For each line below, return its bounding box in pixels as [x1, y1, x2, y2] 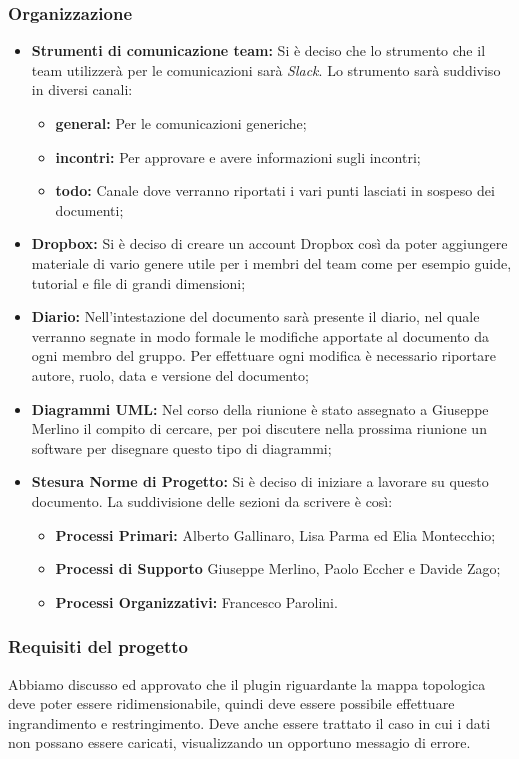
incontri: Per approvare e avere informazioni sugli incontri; [55, 146, 421, 167]
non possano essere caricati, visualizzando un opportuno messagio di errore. [8, 732, 471, 753]
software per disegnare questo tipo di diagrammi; [31, 437, 332, 458]
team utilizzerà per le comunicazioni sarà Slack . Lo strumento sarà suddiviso [31, 59, 501, 80]
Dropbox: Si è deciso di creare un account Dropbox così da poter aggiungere [31, 233, 508, 254]
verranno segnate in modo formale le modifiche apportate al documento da [31, 325, 489, 346]
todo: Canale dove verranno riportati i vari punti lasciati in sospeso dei [55, 180, 495, 201]
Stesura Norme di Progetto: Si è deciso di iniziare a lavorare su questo [31, 471, 489, 492]
